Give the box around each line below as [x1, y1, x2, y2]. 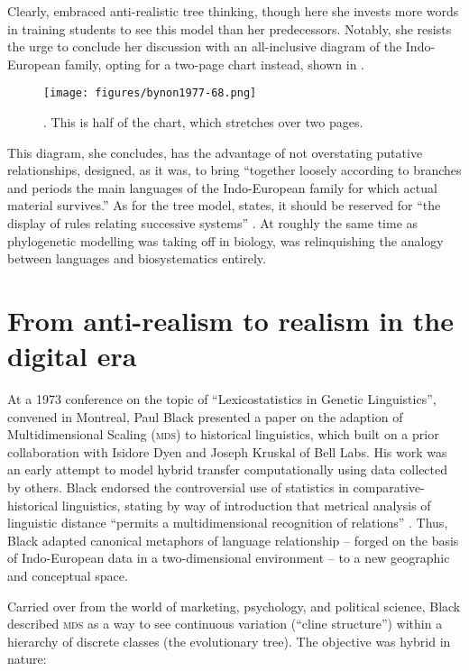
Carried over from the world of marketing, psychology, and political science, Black [7, 596, 461, 615]
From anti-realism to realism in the [7, 301, 454, 338]
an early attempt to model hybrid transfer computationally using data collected [7, 460, 448, 479]
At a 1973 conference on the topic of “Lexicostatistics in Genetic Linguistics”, [7, 390, 437, 409]
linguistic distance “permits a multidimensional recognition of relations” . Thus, [7, 513, 448, 532]
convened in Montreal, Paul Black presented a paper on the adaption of [7, 407, 403, 426]
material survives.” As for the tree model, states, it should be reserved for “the [7, 196, 441, 215]
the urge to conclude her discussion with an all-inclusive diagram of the [7, 37, 402, 56]
